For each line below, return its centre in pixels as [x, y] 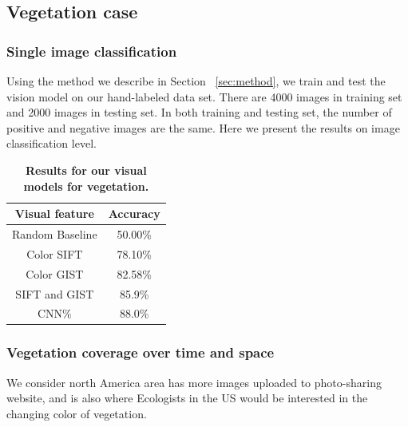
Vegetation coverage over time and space [141, 352]
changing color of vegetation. [77, 413]
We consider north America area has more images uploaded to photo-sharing [194, 382]
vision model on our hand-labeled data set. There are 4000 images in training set [204, 96]
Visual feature [54, 213]
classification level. [51, 143]
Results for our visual [86, 170]
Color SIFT [55, 253]
